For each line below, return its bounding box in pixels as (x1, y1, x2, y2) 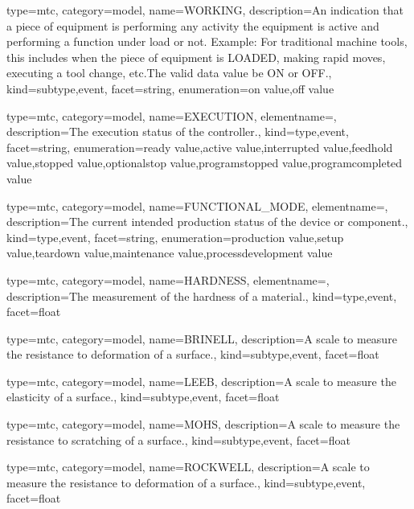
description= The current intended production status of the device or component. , (6, 213, 408, 230)
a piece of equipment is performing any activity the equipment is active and (6, 17, 379, 34)
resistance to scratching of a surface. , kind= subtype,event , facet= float (6, 431, 350, 448)
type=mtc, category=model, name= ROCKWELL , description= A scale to (6, 458, 370, 475)
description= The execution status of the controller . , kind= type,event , (6, 123, 349, 140)
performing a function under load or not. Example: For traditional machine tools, (6, 33, 408, 50)
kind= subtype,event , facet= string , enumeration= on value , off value (6, 80, 334, 96)
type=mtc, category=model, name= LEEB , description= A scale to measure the (6, 372, 396, 389)
